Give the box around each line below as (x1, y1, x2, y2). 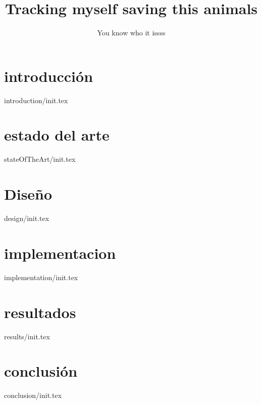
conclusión (4, 361, 78, 381)
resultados (4, 301, 76, 322)
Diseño (4, 184, 53, 204)
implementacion (4, 242, 116, 263)
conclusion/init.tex (4, 390, 62, 400)
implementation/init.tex (4, 272, 78, 282)
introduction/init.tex (4, 95, 68, 105)
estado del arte (4, 124, 110, 145)
